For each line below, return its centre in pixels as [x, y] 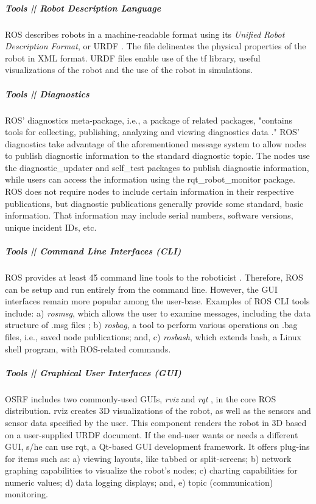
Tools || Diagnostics [47, 93]
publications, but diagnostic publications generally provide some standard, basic [154, 203]
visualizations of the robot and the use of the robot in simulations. [129, 70]
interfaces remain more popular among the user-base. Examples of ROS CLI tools [157, 301]
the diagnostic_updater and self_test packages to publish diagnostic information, [157, 167]
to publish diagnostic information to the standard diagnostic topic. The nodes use [157, 156]
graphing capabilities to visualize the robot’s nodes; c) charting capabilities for [151, 470]
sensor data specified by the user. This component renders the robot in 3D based [156, 422]
